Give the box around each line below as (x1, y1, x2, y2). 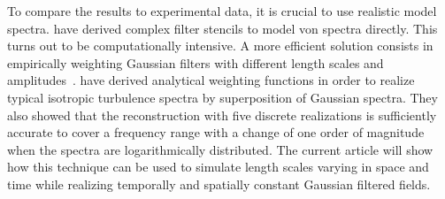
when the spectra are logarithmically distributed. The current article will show (7, 140, 433, 158)
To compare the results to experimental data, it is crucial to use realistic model (7, 2, 437, 19)
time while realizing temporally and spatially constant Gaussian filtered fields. (7, 174, 431, 193)
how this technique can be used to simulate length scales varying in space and (7, 157, 429, 176)
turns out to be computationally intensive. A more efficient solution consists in (7, 36, 433, 55)
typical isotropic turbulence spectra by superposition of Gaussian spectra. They (7, 88, 438, 106)
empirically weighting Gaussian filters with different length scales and (7, 53, 384, 72)
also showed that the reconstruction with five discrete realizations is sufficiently (7, 105, 437, 124)
